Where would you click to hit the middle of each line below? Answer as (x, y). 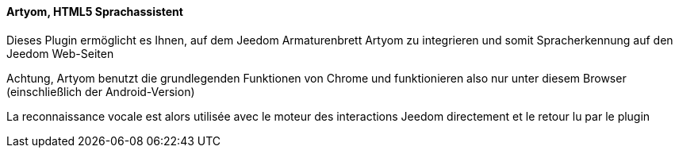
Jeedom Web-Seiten (60, 53)
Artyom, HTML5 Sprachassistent (95, 12)
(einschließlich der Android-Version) (101, 91)
